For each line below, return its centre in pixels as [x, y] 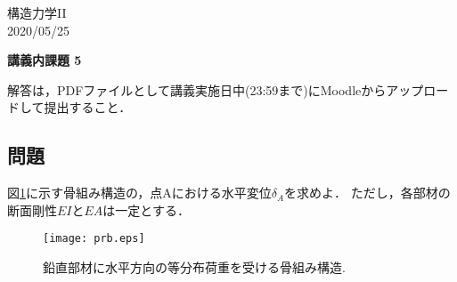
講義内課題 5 [45, 60]
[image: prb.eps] [94, 239]
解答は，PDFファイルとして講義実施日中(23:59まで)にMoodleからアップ [216, 89]
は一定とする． [146, 209]
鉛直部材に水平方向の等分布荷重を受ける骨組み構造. [194, 267]
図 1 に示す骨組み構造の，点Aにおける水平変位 [139, 193]
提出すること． [88, 107]
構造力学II [37, 12]
